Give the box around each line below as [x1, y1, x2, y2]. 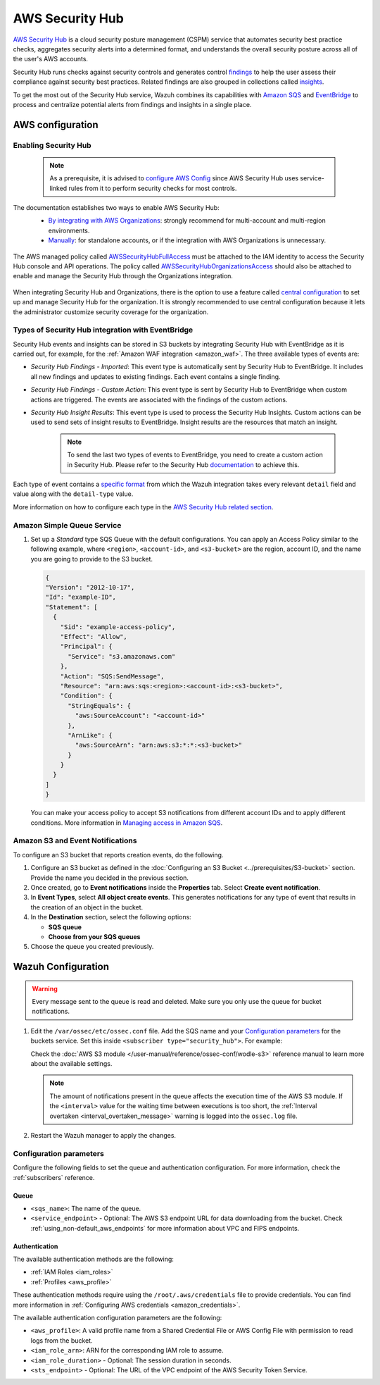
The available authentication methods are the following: [13, 1255, 174, 1264]
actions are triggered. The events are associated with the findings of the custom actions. [30, 395, 288, 404]
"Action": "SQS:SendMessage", [60, 672, 165, 680]
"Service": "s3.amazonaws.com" [68, 652, 176, 660]
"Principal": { [60, 642, 113, 651]
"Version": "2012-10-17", [45, 583, 135, 592]
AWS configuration [13, 118, 99, 130]
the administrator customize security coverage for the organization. [13, 307, 209, 316]
